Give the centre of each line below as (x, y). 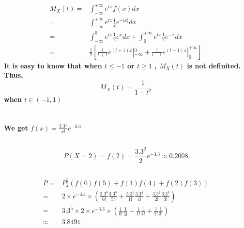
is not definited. (214, 65)
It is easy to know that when (53, 65)
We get (16, 127)
